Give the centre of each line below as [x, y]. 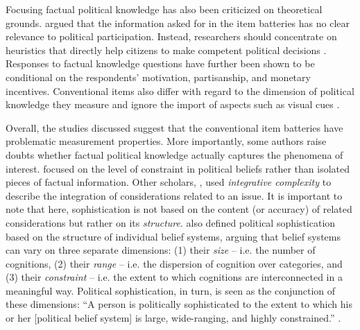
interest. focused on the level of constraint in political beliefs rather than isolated [178, 168]
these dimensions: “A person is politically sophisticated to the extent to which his [179, 304]
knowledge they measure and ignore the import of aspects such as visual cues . [173, 104]
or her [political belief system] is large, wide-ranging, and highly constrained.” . [173, 318]
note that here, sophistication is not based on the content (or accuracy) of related [179, 209]
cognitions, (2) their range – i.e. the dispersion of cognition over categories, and [174, 263]
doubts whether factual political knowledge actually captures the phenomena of [174, 154]
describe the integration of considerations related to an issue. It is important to [174, 195]
